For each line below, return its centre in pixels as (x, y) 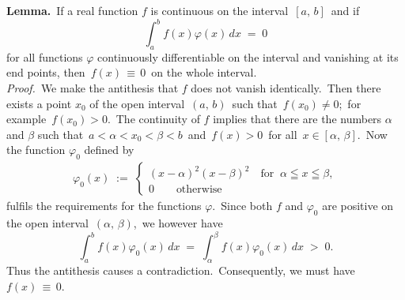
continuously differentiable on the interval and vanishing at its (248, 56)
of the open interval (137, 103)
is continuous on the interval (220, 10)
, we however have (178, 223)
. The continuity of (153, 119)
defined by (109, 150)
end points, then (46, 72)
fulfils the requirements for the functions (104, 206)
